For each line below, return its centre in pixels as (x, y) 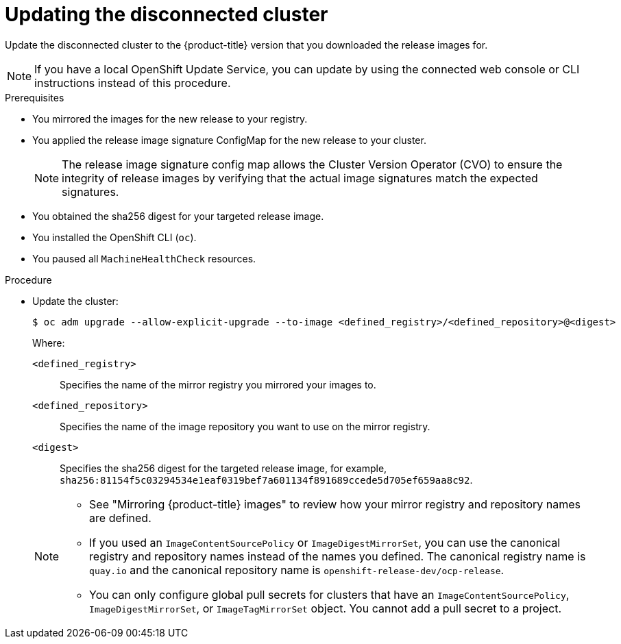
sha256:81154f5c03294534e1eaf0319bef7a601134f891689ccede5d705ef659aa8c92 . (266, 480)
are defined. (120, 518)
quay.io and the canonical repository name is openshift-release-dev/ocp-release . (297, 570)
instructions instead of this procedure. (133, 83)
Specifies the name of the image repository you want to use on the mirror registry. (245, 426)
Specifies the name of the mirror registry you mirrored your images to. (218, 384)
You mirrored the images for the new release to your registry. (170, 119)
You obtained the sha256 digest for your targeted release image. (178, 216)
